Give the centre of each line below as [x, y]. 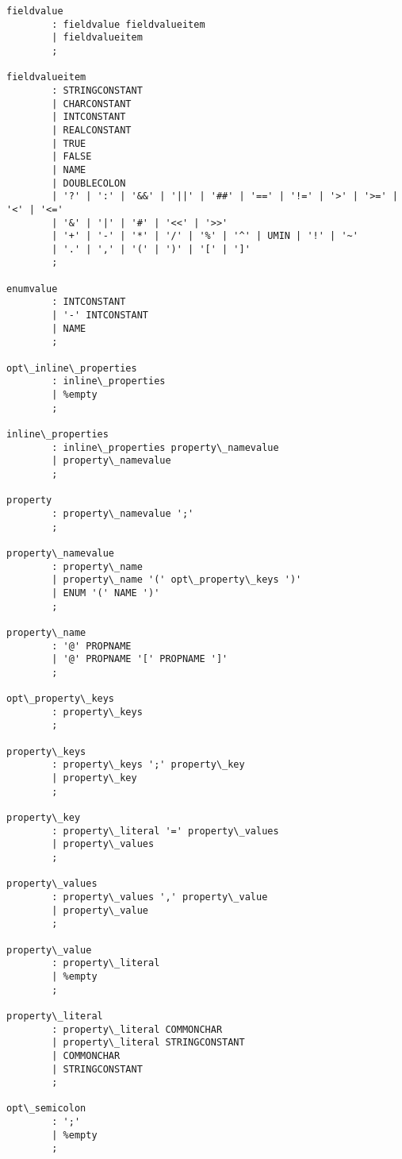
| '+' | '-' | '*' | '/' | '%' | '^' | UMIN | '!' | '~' [205, 236]
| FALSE [72, 157]
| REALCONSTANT [92, 130]
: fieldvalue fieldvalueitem [128, 24]
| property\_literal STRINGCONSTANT [148, 1043]
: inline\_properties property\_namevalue [165, 447]
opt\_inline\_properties [72, 368]
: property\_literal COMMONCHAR [137, 1029]
